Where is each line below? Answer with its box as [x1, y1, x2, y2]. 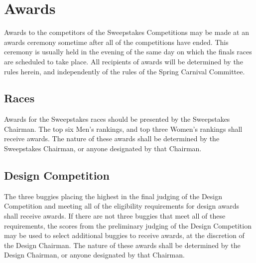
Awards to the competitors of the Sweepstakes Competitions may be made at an [4, 27, 249, 37]
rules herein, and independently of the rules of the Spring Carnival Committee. [4, 66, 245, 76]
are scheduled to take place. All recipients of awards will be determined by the [4, 56, 243, 66]
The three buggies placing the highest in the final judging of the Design [4, 191, 222, 201]
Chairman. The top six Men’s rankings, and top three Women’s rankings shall [4, 123, 243, 134]
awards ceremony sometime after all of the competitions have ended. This [4, 36, 229, 47]
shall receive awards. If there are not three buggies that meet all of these [4, 211, 226, 221]
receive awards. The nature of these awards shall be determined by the [4, 133, 220, 144]
